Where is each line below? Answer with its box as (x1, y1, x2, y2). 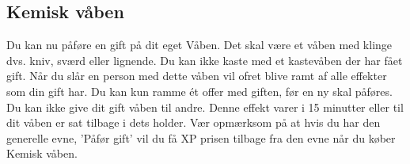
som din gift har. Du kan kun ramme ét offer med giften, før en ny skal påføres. (6, 82, 393, 99)
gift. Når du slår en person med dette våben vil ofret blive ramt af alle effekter (6, 67, 387, 84)
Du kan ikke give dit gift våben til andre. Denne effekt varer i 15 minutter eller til (6, 98, 404, 115)
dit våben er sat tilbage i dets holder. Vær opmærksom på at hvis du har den (6, 114, 381, 131)
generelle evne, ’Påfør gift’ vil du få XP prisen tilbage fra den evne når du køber (6, 129, 396, 146)
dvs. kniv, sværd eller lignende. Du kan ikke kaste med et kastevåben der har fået (6, 51, 403, 68)
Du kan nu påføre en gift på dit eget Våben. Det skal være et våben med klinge (6, 36, 393, 53)
